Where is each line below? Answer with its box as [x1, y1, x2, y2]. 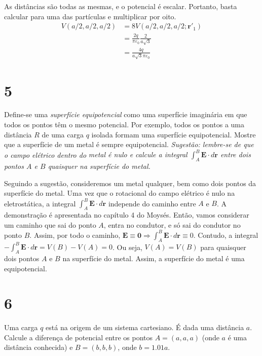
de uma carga [42, 129, 84, 139]
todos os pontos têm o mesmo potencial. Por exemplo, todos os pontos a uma [4, 119, 244, 130]
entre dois [220, 149, 251, 160]
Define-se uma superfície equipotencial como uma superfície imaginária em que [4, 109, 247, 120]
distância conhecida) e [4, 342, 73, 352]
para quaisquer [200, 241, 246, 252]
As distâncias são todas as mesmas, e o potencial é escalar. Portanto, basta [4, 1, 237, 11]
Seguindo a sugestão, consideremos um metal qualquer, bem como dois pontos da [4, 177, 256, 188]
